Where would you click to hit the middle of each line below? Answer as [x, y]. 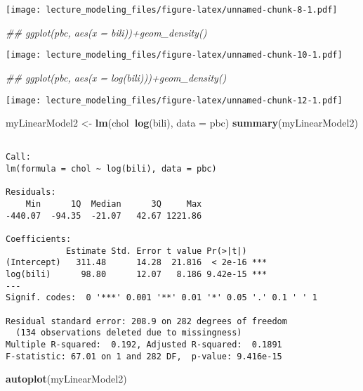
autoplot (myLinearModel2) [66, 379]
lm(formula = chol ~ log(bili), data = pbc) [111, 169]
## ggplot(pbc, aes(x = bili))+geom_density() [106, 32]
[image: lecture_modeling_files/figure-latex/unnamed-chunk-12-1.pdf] [174, 100]
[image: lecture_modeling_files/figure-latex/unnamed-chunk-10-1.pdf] [174, 55]
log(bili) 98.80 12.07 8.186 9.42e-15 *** [137, 274]
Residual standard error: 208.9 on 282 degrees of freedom [146, 321]
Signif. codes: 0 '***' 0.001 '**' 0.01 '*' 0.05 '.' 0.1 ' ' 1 [161, 298]
